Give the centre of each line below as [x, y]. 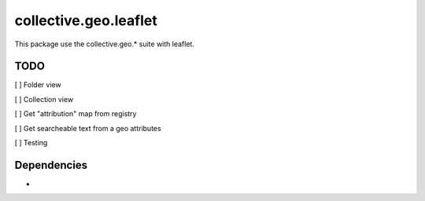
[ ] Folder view [38, 85]
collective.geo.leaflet [86, 20]
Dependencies [51, 165]
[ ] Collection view [44, 99]
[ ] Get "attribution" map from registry [76, 114]
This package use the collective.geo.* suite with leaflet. [104, 44]
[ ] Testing [31, 143]
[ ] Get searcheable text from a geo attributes [88, 128]
